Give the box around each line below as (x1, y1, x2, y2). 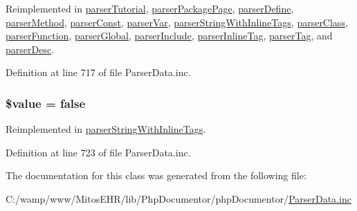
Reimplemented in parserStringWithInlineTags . (6, 122, 206, 136)
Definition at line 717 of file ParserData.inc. (6, 65, 191, 80)
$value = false (6, 94, 86, 111)
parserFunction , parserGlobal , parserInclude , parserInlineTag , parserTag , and (6, 28, 333, 43)
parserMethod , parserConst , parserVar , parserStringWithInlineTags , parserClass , (6, 15, 348, 29)
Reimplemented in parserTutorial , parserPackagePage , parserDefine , (6, 1, 294, 15)
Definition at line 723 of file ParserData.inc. (6, 145, 191, 159)
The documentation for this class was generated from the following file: (6, 168, 306, 183)
